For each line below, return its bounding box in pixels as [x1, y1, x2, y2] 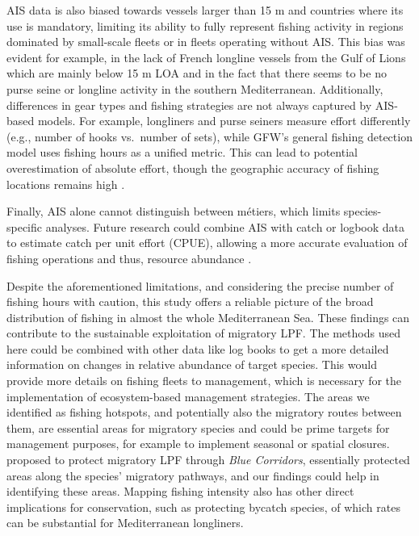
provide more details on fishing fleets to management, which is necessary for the [6, 372, 402, 389]
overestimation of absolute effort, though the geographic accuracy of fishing [6, 159, 379, 176]
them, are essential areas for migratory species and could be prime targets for [6, 419, 390, 436]
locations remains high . [6, 175, 125, 192]
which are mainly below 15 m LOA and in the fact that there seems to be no [6, 65, 387, 82]
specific [6, 218, 43, 235]
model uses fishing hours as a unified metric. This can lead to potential [6, 144, 358, 161]
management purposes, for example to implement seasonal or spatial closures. [6, 435, 390, 452]
